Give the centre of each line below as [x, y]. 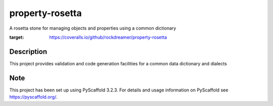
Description [28, 51]
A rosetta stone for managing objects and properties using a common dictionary [93, 28]
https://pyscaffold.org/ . [33, 97]
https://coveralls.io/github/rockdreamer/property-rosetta [108, 37]
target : [17, 37]
